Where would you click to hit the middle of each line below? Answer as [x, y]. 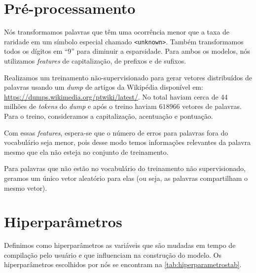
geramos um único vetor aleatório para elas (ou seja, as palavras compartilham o [126, 178]
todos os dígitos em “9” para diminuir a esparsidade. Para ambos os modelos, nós [127, 51]
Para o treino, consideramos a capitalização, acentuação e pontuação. [109, 116]
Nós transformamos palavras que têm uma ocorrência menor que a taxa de [117, 32]
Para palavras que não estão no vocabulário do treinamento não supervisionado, [125, 168]
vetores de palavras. [212, 106]
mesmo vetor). [26, 188]
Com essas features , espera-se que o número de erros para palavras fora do [116, 132]
